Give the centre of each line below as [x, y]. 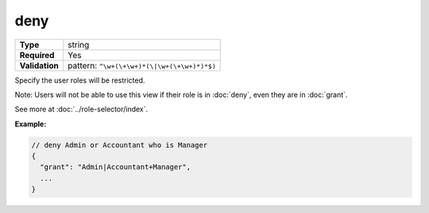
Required [37, 55]
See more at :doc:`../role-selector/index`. [81, 109]
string [79, 45]
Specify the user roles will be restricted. [80, 80]
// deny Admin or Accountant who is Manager [120, 145]
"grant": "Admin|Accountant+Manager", [115, 167]
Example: [31, 124]
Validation [39, 65]
